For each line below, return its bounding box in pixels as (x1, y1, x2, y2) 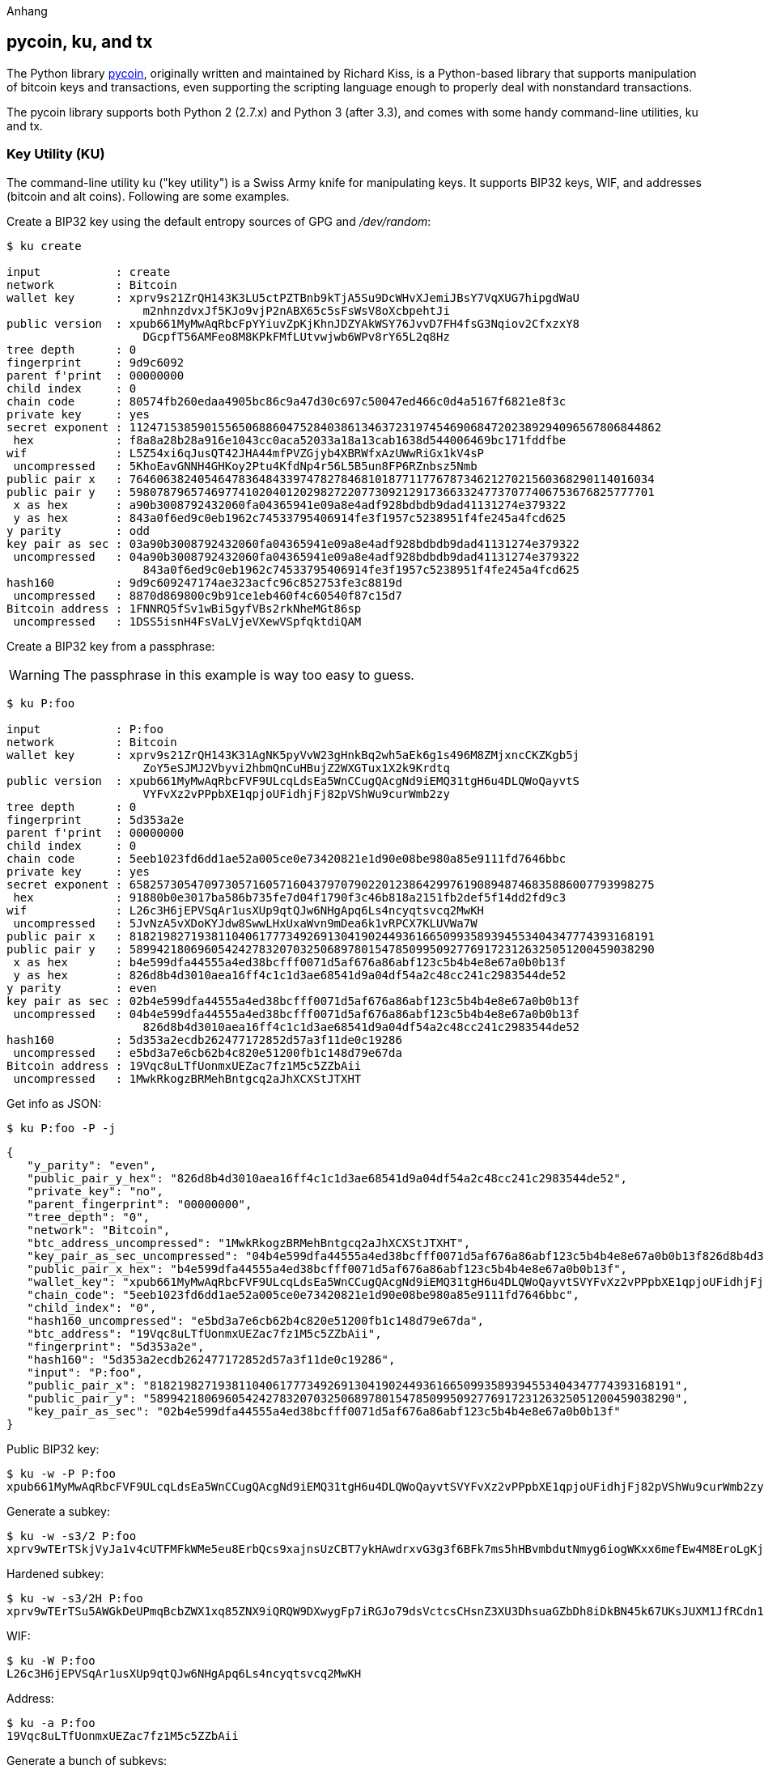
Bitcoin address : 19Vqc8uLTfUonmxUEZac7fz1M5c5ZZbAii (6, 1059, 362, 1072)
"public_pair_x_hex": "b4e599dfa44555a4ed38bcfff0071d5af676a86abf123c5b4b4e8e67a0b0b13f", (27, 1262, 628, 1275)
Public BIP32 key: (6, 1441, 100, 1456)
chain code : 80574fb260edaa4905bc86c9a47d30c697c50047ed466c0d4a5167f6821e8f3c (6, 394, 567, 408)
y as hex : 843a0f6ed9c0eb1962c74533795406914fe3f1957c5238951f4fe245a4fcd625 (13, 511, 567, 524)
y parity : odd (6, 524, 151, 537)
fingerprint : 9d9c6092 (6, 355, 185, 369)
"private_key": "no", (27, 1184, 163, 1198)
